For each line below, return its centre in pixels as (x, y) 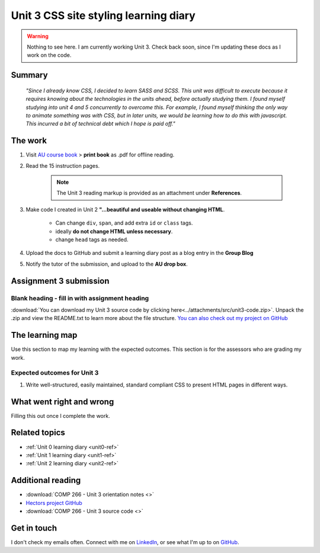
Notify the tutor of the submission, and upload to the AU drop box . (107, 264)
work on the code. (49, 55)
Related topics (38, 433)
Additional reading (46, 480)
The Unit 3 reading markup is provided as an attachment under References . (149, 193)
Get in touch (34, 528)
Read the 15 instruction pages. (63, 165)
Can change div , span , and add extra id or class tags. (124, 223)
